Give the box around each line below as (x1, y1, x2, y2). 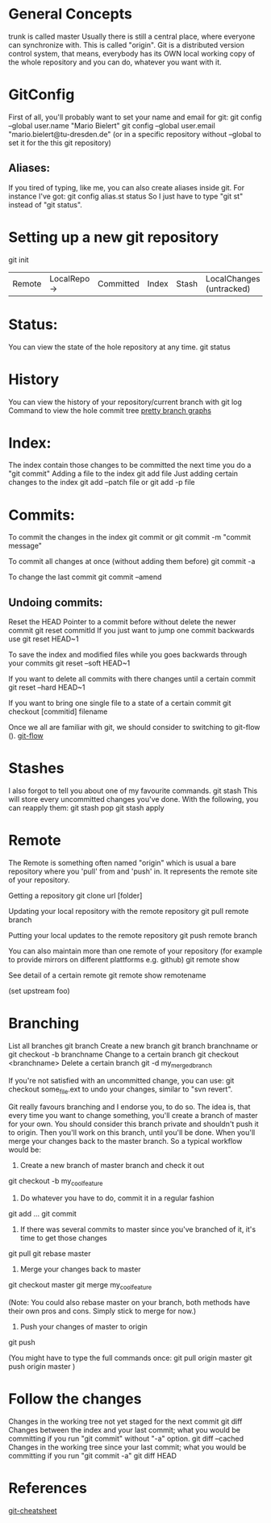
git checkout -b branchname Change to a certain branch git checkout (8, 1049, 240, 1059)
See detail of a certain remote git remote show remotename (8, 970, 206, 980)
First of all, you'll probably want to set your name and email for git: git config (8, 112, 262, 122)
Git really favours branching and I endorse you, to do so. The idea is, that (8, 1102, 251, 1112)
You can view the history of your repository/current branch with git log (8, 397, 242, 407)
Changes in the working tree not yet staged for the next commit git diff (8, 1417, 243, 1426)
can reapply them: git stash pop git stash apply (8, 803, 165, 813)
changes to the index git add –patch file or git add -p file (8, 478, 195, 487)
